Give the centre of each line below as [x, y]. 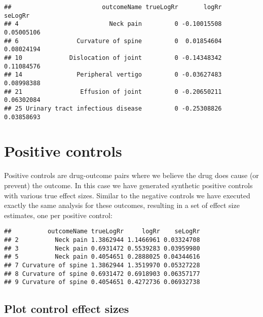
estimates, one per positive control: [58, 215]
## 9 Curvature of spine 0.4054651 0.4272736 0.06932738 [102, 282]
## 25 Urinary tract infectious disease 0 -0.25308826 [113, 108]
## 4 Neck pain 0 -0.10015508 [113, 24]
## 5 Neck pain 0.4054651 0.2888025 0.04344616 [102, 257]
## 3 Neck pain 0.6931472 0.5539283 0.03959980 [102, 248]
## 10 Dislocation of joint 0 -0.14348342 [113, 58]
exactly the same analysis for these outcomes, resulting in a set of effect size [122, 205]
